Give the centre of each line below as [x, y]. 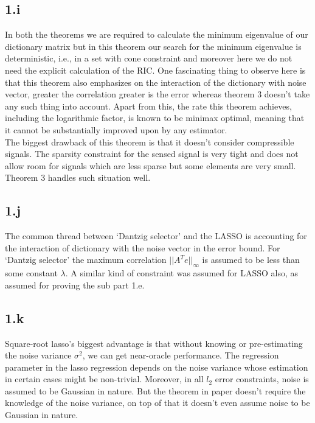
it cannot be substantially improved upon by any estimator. [116, 129]
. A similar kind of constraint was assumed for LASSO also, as [182, 273]
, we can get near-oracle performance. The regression [181, 355]
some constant [31, 273]
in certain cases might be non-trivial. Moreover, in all [104, 379]
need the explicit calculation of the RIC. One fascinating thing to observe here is [155, 70]
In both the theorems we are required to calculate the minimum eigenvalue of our [157, 34]
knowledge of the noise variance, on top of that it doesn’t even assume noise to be [157, 403]
